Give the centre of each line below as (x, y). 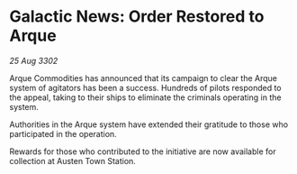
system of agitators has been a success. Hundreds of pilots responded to (145, 87)
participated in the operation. (63, 133)
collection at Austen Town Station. (73, 160)
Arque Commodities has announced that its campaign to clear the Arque (143, 78)
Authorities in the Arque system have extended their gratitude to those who (149, 124)
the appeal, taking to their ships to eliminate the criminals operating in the (145, 97)
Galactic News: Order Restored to (137, 17)
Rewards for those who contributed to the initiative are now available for (143, 151)
